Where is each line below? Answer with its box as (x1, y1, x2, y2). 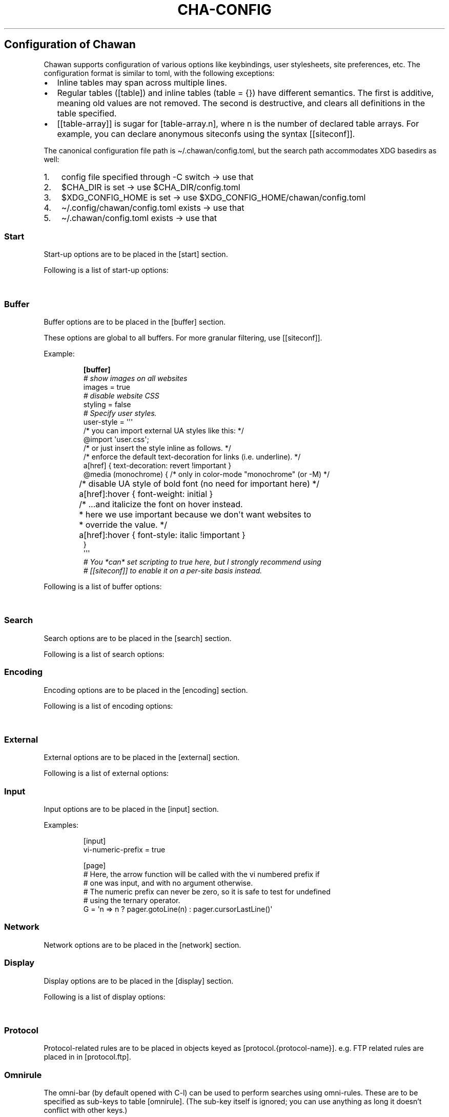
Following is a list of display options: (44, 992, 166, 1001)
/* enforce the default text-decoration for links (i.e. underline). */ (83, 452, 301, 462)
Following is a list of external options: (44, 769, 169, 778)
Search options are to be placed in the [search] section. (44, 633, 232, 643)
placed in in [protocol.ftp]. (44, 1052, 131, 1062)
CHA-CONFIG (177, 1, 272, 18)
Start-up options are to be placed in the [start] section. (44, 250, 228, 259)
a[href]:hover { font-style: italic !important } (79, 530, 246, 541)
